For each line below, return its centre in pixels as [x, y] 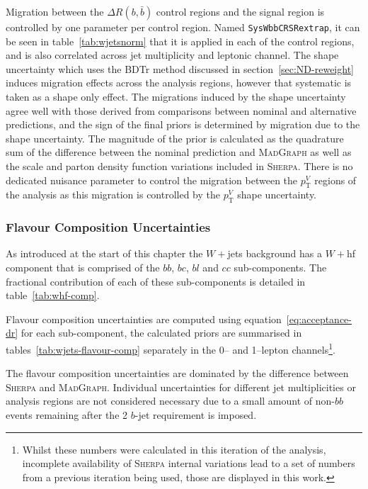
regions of [335, 180]
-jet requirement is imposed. [196, 415]
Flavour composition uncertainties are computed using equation [144, 319]
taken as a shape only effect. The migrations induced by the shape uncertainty [176, 97]
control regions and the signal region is [240, 11]
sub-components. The [280, 267]
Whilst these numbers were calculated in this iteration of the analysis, [174, 449]
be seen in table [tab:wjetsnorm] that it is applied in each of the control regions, [180, 41]
